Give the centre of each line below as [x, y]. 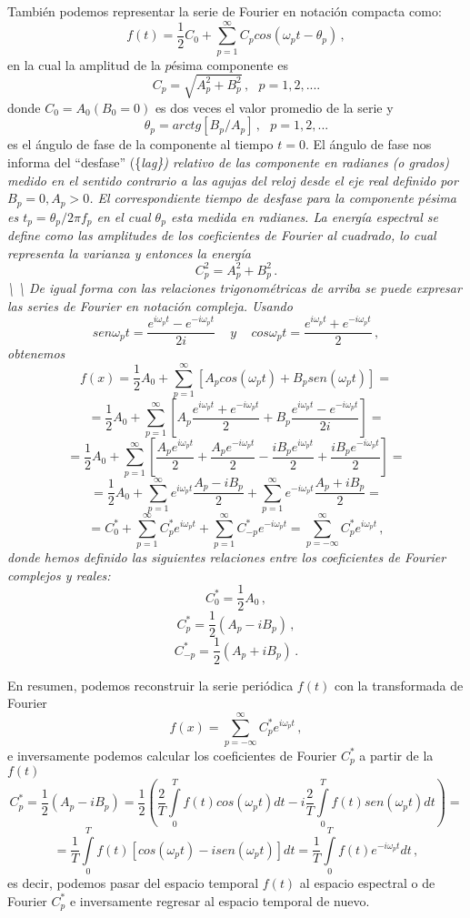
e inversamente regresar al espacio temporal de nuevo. [220, 900]
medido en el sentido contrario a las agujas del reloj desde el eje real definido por [233, 180]
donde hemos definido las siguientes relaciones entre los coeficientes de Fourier [227, 557]
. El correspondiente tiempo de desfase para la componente [251, 198]
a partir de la [396, 755]
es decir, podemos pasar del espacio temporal [133, 883]
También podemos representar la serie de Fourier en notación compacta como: [225, 11]
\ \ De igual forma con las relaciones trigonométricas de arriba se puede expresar [235, 288]
